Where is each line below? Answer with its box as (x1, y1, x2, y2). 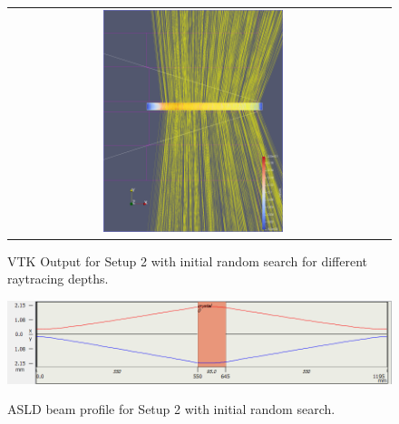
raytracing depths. (7, 269, 109, 288)
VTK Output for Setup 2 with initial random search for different (7, 251, 367, 270)
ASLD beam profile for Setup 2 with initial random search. (7, 400, 336, 419)
